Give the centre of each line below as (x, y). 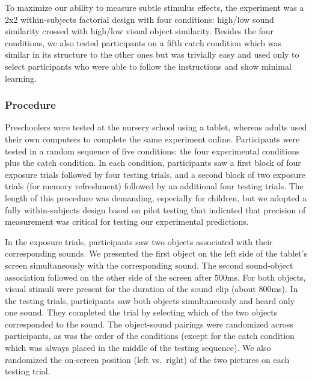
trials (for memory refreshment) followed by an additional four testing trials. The (154, 186)
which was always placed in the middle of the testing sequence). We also (138, 348)
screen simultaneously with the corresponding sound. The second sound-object (149, 265)
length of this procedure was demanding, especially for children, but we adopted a (156, 197)
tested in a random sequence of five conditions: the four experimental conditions (152, 151)
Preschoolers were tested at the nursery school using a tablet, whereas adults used (156, 127)
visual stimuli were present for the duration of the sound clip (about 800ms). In (151, 289)
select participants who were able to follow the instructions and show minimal (148, 66)
